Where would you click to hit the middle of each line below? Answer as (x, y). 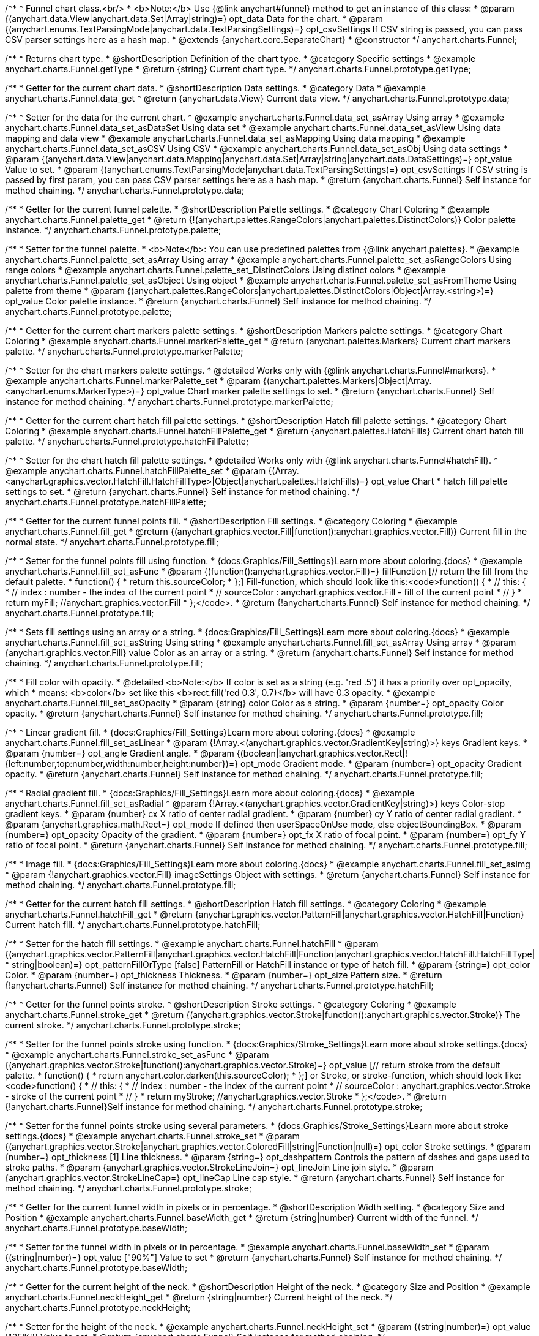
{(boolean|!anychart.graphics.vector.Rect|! (322, 753)
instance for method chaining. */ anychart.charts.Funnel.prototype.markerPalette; (169, 402)
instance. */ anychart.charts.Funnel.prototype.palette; (113, 230)
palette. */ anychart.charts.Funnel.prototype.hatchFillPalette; (127, 441)
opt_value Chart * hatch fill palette (439, 481)
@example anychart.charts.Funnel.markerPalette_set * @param (133, 381)
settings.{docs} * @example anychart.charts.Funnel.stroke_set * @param (152, 1136)
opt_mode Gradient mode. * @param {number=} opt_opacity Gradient (381, 764)
